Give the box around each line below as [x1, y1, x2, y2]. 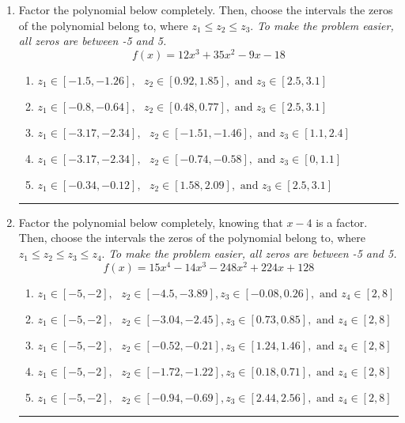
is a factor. [316, 213, 368, 230]
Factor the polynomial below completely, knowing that [18, 213, 283, 230]
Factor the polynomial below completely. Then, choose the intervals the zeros [18, 2, 393, 17]
